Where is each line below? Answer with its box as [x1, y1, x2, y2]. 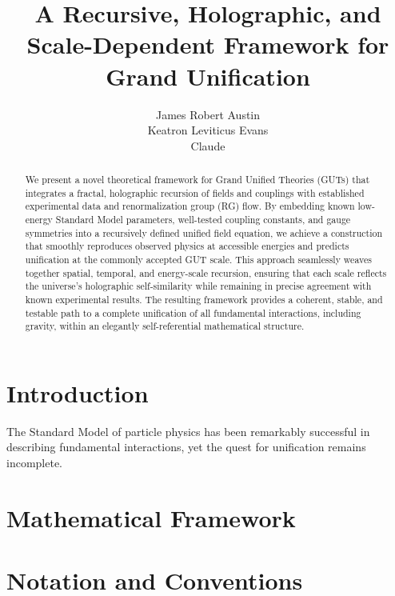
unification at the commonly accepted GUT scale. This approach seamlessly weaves [25, 253, 372, 266]
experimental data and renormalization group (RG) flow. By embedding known [25, 199, 355, 213]
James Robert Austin [155, 106, 261, 122]
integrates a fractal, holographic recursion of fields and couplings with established [25, 186, 365, 199]
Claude [190, 137, 225, 154]
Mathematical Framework [6, 501, 296, 534]
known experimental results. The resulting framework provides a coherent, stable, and [25, 292, 383, 306]
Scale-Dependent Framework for [26, 28, 389, 61]
